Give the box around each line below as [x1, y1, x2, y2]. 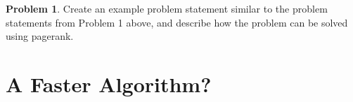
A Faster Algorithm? [6, 69, 212, 98]
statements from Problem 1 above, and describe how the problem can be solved [6, 15, 348, 29]
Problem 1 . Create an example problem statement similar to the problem [6, 1, 328, 15]
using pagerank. [6, 29, 74, 43]
